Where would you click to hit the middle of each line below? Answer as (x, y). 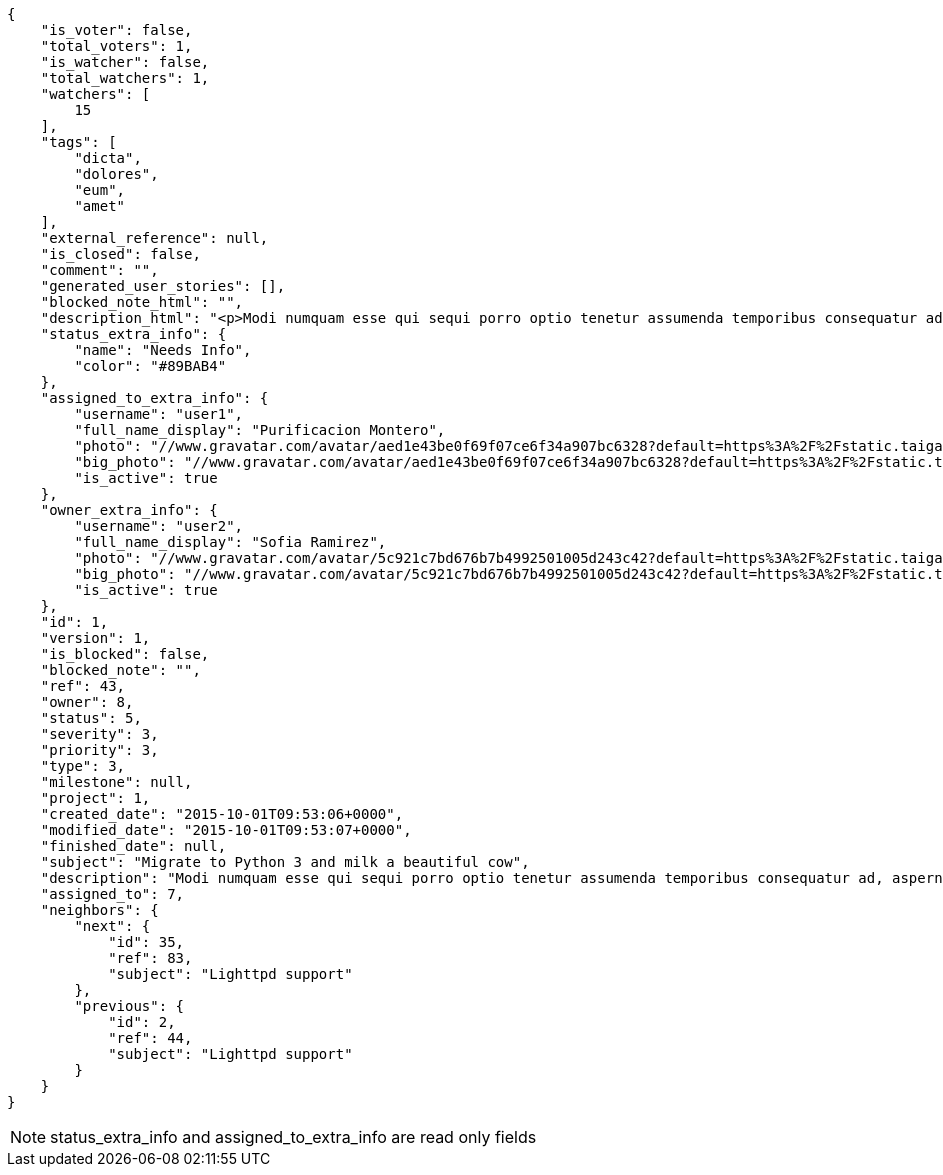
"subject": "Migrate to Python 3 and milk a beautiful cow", (285, 862)
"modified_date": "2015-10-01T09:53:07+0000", (226, 830)
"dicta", (108, 158)
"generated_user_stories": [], (163, 286)
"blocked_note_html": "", (142, 302)
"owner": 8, (87, 702)
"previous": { (129, 1006)
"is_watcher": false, (125, 62)
